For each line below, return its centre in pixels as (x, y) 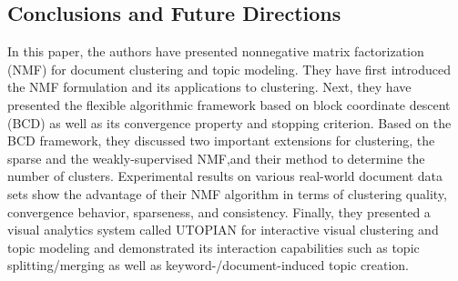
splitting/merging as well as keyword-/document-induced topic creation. (208, 265)
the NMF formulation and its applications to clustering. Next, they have (209, 87)
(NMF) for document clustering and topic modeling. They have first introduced (229, 69)
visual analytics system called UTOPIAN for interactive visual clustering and (223, 230)
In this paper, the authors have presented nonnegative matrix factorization (216, 51)
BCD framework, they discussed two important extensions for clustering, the (221, 140)
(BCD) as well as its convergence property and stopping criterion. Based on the (229, 122)
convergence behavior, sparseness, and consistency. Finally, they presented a (219, 211)
